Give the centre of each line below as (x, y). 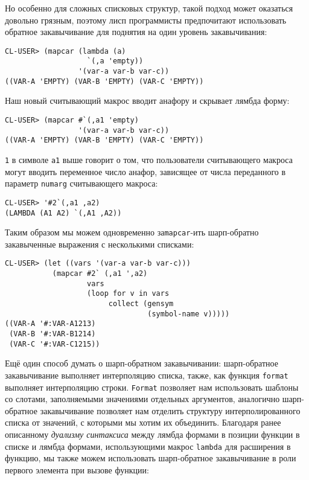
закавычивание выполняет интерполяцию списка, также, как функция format (147, 375)
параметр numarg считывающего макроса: (81, 183)
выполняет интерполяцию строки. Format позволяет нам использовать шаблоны (152, 387)
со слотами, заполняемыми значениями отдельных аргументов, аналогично (142, 399)
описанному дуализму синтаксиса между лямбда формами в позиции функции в (152, 434)
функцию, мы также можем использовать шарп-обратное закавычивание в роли (151, 458)
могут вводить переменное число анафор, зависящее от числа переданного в (145, 171)
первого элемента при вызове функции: (77, 469)
